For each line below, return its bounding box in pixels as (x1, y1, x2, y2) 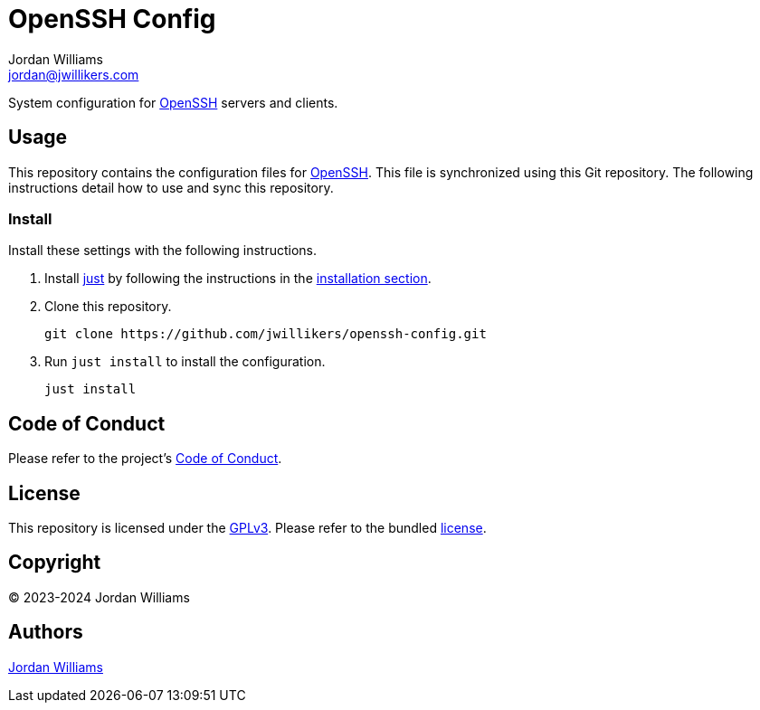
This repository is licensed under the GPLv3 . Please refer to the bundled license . (8, 520, 487, 536)
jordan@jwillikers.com (8, 66, 139, 82)
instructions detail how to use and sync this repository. (8, 179, 334, 195)
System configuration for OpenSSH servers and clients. (8, 94, 338, 110)
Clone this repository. (44, 298, 172, 315)
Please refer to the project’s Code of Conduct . (8, 450, 282, 467)
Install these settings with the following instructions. (8, 242, 318, 259)
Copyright (8, 551, 101, 574)
